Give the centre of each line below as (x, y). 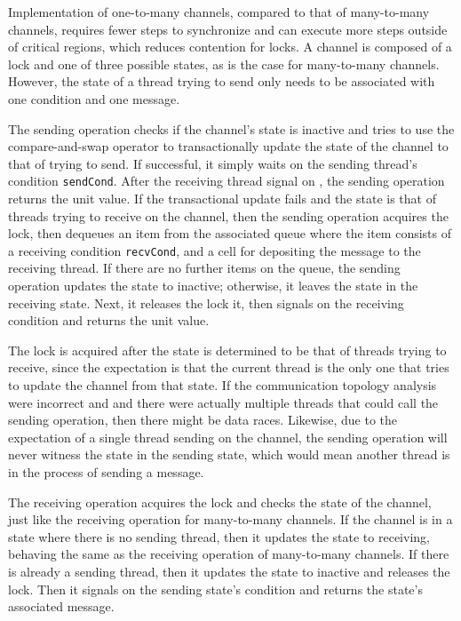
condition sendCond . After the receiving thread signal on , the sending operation (227, 181)
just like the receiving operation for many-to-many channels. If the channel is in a (230, 519)
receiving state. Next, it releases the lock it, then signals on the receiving (206, 303)
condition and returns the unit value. (109, 320)
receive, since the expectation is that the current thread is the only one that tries (229, 367)
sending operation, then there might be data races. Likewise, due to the (203, 420)
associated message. (61, 606)
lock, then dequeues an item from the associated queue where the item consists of (230, 233)
